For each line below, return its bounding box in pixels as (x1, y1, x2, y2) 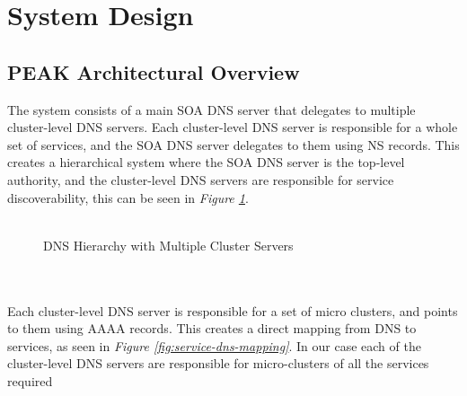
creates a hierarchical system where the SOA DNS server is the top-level (7, 153, 405, 172)
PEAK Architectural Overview (7, 57, 300, 85)
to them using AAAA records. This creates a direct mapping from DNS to (7, 319, 417, 338)
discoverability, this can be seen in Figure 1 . (7, 188, 249, 207)
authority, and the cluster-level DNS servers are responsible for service (7, 170, 394, 189)
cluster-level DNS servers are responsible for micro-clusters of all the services (7, 354, 429, 373)
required (7, 371, 53, 390)
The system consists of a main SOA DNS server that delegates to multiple (7, 100, 416, 119)
